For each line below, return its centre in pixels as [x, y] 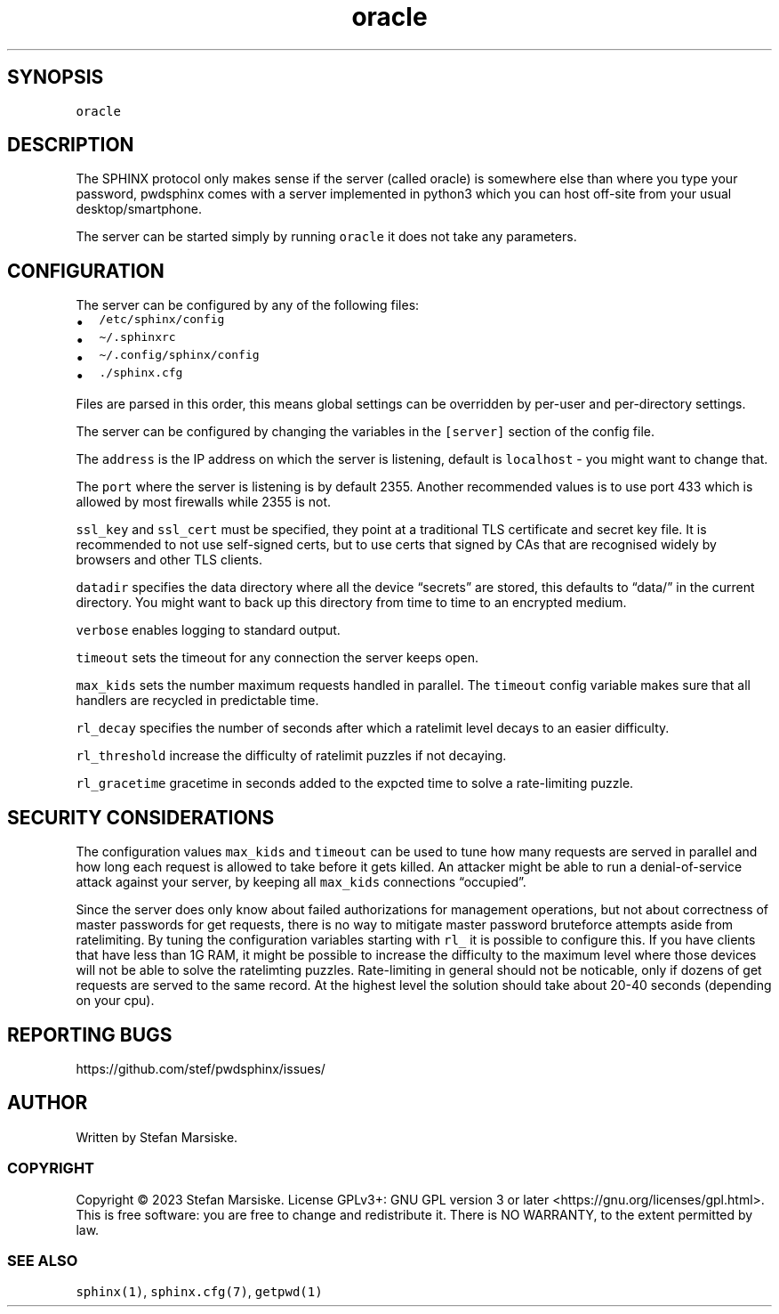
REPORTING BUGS [90, 1034]
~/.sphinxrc [137, 337]
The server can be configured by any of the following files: [248, 305]
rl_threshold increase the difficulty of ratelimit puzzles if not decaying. [291, 756]
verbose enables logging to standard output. [208, 630]
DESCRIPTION [71, 145]
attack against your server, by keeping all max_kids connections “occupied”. [301, 882]
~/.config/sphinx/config [179, 355]
